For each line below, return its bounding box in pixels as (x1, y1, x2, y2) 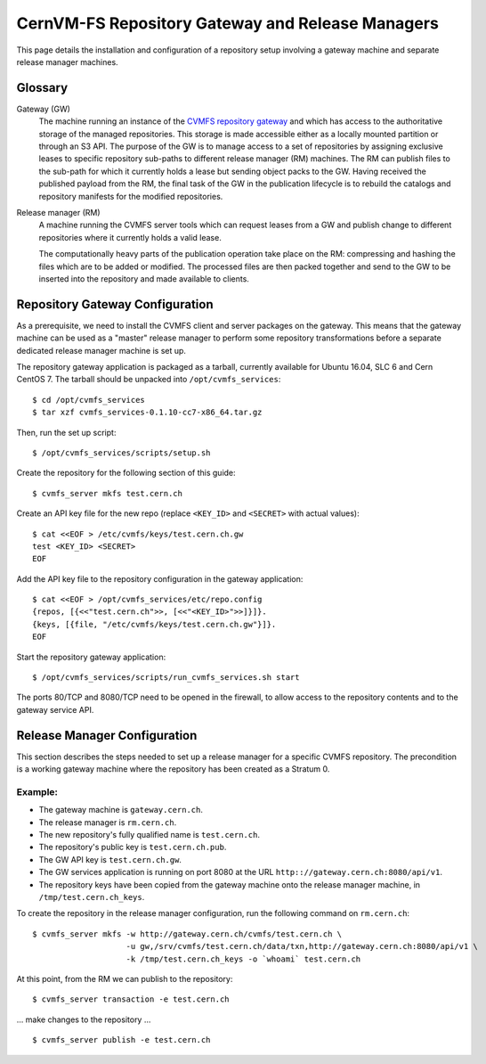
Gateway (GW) (16, 103, 71, 114)
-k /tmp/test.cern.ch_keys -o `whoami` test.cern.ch (126, 954, 361, 964)
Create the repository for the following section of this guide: (16, 468, 236, 479)
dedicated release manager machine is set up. (16, 345, 187, 356)
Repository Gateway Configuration (16, 297, 214, 312)
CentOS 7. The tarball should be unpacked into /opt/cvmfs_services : (16, 374, 281, 385)
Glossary (16, 80, 69, 95)
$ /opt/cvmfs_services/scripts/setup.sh (32, 447, 211, 458)
